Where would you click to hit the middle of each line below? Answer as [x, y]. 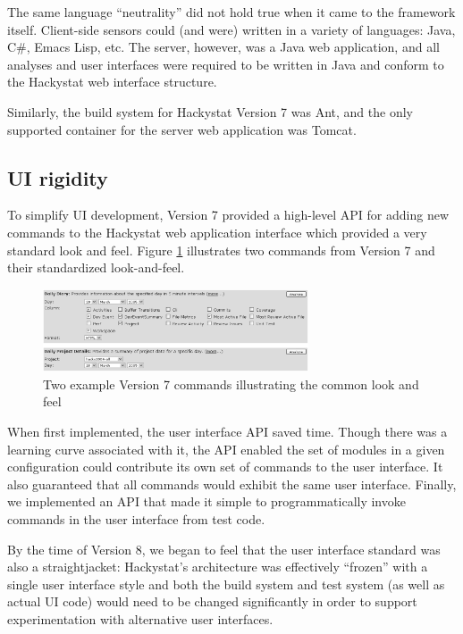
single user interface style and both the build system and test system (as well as [226, 584]
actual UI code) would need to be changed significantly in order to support [212, 601]
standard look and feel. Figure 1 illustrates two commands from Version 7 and [221, 250]
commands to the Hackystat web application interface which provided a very [217, 232]
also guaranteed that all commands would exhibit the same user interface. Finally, [232, 484]
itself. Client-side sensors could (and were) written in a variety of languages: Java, [231, 29]
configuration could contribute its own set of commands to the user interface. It [225, 467]
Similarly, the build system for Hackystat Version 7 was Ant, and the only [210, 111]
